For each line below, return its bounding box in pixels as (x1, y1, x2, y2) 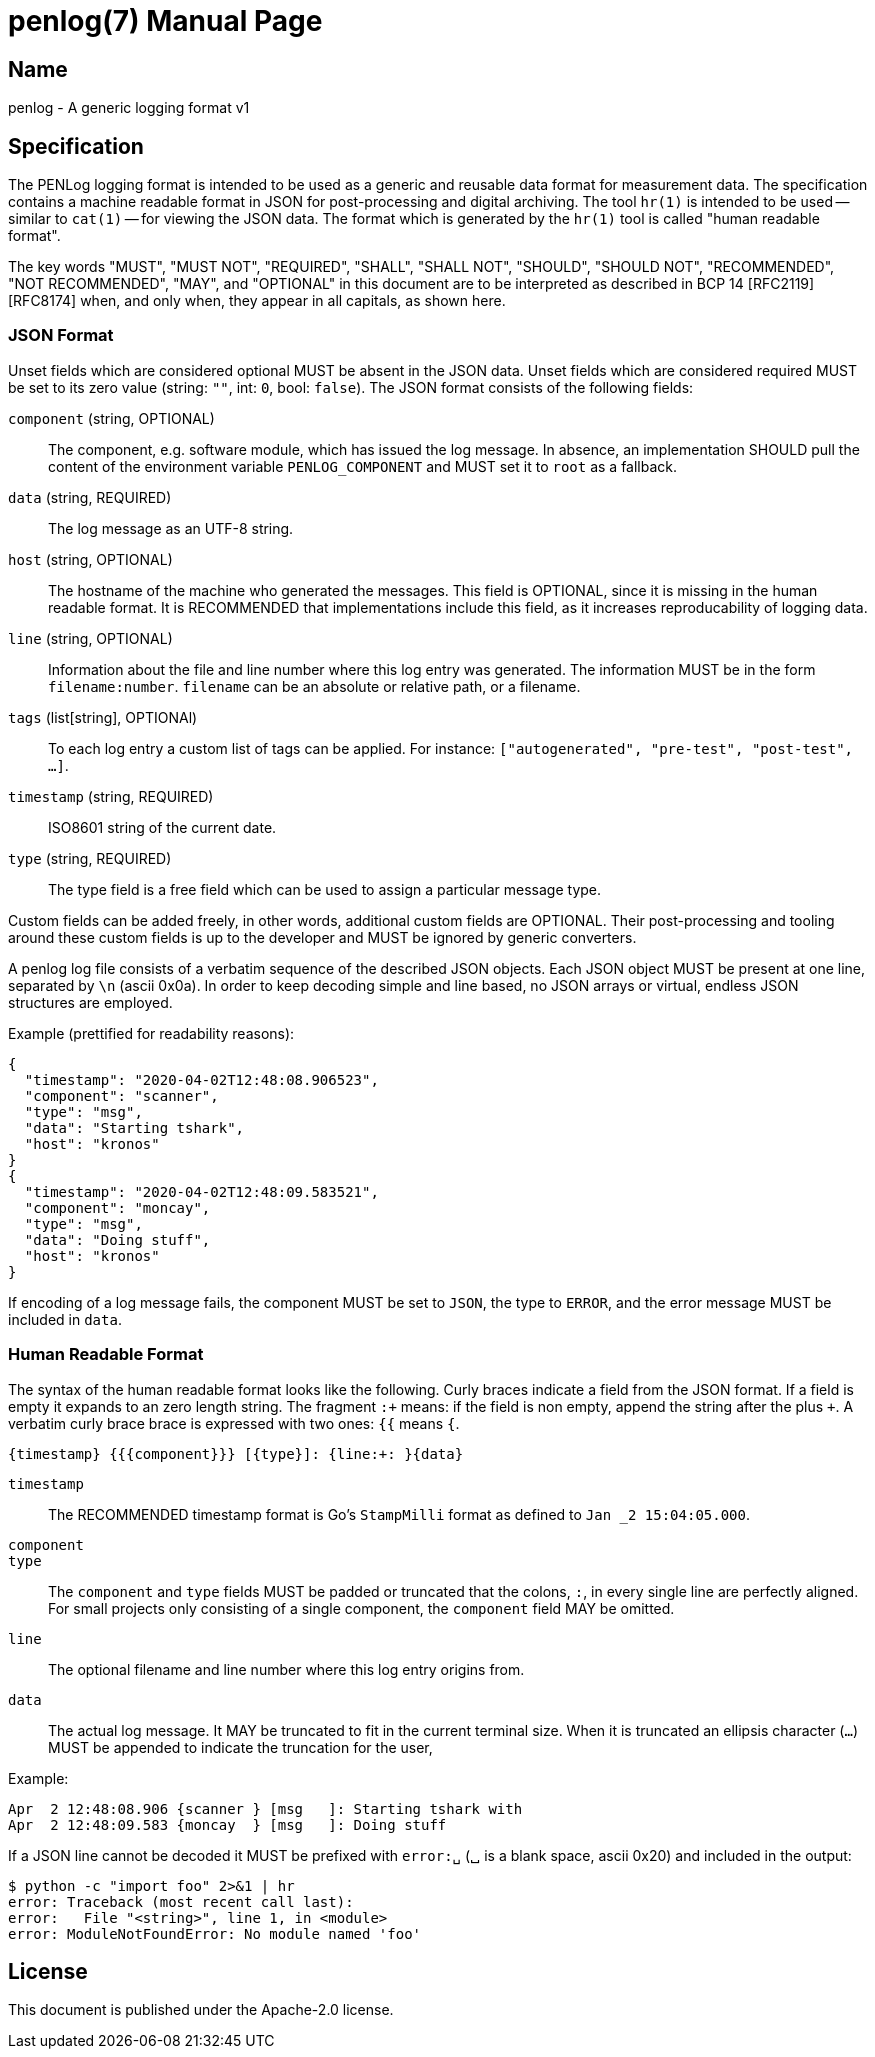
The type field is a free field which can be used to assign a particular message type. (48, 880, 602, 898)
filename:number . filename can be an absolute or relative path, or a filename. (48, 677, 581, 695)
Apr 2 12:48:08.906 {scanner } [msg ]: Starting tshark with (8, 1800, 523, 1817)
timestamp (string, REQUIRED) (8, 787, 214, 805)
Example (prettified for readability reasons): (8, 1024, 295, 1042)
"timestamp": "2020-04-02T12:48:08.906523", (24, 1071, 379, 1088)
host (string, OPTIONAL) (8, 550, 173, 568)
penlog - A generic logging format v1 (8, 99, 250, 117)
